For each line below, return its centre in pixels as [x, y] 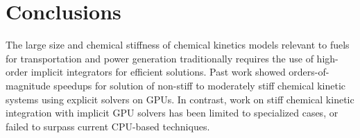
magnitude [28, 85]
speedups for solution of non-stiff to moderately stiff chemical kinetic [200, 85]
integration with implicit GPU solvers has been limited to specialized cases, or [172, 113]
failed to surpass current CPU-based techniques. [108, 126]
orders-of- [309, 72]
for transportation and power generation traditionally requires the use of [160, 58]
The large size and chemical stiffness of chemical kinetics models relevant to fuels [178, 45]
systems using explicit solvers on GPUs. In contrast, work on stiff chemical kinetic [180, 99]
